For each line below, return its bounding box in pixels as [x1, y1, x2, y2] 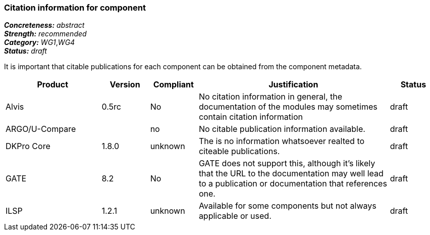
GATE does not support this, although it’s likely [198, 158, 375, 169]
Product [37, 79, 69, 90]
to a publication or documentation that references [198, 178, 387, 189]
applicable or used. [198, 211, 272, 221]
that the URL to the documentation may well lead [198, 168, 384, 179]
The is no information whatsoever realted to [198, 136, 365, 147]
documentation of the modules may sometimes [198, 102, 378, 112]
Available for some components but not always [198, 201, 377, 211]
